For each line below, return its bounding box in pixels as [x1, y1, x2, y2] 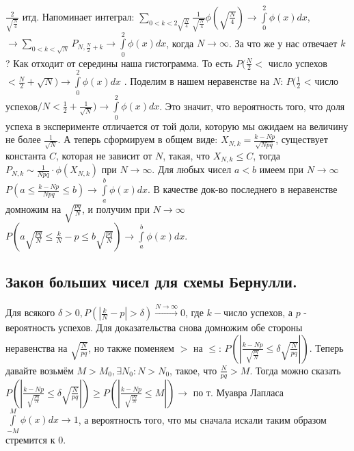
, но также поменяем [88, 340, 174, 355]
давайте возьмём [5, 363, 74, 377]
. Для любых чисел [152, 162, 232, 177]
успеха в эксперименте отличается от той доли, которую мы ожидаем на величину [5, 118, 349, 133]
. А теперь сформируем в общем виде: [57, 132, 218, 146]
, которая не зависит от [55, 149, 152, 162]
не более [5, 132, 41, 146]
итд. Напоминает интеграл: [22, 9, 135, 23]
